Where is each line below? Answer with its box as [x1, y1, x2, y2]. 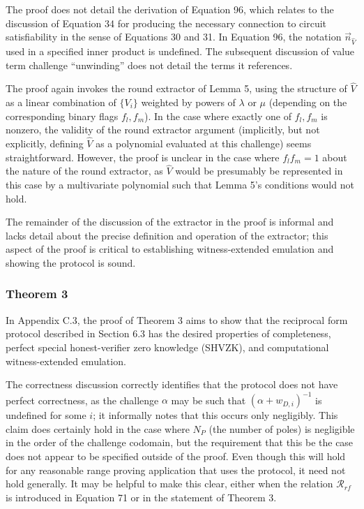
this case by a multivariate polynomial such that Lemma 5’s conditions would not [6, 177, 354, 191]
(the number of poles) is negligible [208, 421, 355, 436]
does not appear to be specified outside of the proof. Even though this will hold [6, 448, 346, 463]
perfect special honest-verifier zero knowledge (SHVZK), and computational [6, 339, 329, 354]
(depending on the [268, 94, 347, 109]
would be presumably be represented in [175, 163, 343, 178]
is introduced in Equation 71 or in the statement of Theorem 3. [6, 489, 277, 504]
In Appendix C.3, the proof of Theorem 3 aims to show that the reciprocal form [6, 312, 348, 327]
